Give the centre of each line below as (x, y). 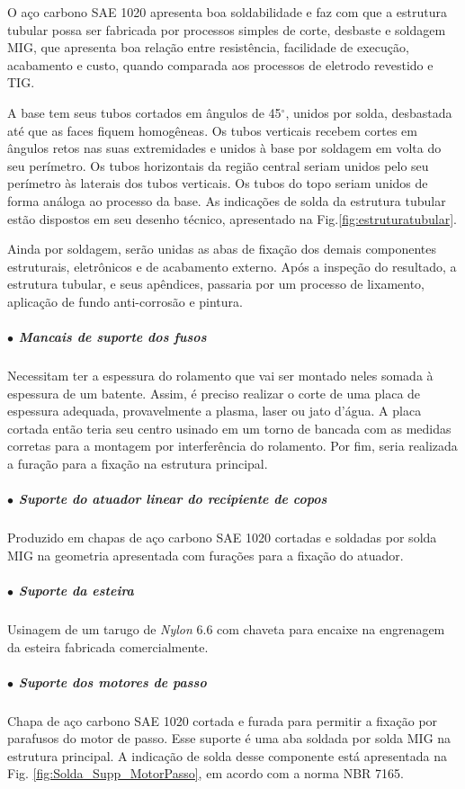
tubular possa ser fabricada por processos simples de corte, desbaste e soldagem (227, 29)
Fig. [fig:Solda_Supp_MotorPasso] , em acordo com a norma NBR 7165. (206, 773)
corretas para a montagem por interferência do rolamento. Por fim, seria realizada (232, 446)
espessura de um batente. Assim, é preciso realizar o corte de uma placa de (214, 393)
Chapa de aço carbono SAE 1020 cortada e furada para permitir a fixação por (223, 720)
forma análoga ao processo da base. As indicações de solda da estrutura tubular (227, 200)
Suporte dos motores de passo (112, 681)
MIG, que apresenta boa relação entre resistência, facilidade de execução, (208, 47)
